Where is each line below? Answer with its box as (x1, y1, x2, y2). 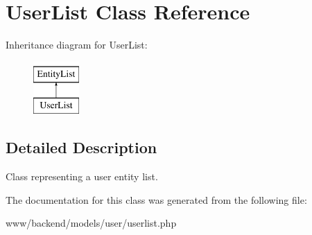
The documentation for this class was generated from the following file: (6, 192, 307, 207)
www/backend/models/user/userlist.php (6, 216, 177, 230)
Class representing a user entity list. (6, 169, 158, 184)
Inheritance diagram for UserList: (6, 37, 148, 52)
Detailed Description (6, 137, 157, 158)
